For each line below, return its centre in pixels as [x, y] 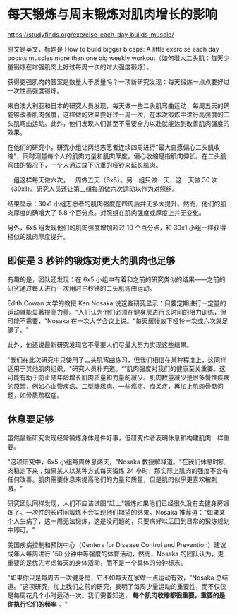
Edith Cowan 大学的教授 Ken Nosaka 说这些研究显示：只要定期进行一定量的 [117, 303]
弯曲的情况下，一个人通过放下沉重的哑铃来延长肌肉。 [85, 165]
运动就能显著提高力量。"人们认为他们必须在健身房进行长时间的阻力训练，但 [117, 312]
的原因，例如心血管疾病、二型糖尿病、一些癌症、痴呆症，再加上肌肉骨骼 [112, 386]
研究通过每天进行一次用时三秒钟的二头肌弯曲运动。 [81, 288]
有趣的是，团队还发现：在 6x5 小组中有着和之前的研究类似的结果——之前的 [116, 279]
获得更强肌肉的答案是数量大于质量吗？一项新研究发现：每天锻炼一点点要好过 [119, 81]
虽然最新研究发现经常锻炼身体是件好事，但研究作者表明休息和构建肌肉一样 [115, 438]
